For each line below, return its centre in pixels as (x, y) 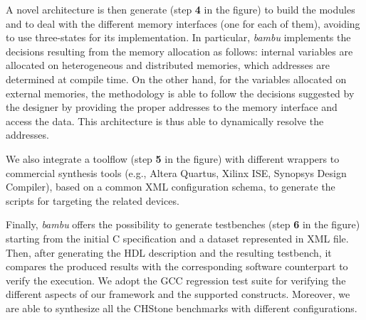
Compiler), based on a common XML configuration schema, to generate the (171, 187)
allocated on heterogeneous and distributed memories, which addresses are (168, 65)
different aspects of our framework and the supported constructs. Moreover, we (178, 294)
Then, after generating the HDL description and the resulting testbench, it (169, 252)
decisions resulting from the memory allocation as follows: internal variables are (179, 51)
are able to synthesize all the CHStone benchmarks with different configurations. (182, 308)
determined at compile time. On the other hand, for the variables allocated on (176, 79)
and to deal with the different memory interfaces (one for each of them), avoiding (183, 23)
